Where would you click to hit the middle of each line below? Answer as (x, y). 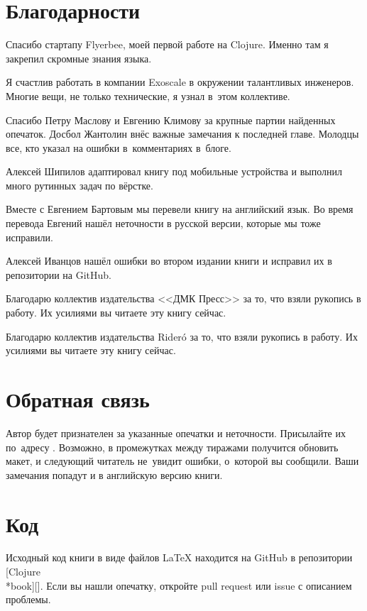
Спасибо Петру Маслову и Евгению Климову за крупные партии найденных (171, 120)
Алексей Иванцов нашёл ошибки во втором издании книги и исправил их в (169, 261)
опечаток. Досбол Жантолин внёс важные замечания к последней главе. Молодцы (182, 134)
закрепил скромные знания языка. (79, 58)
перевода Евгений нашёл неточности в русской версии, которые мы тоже (163, 223)
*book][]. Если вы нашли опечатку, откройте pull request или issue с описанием (179, 585)
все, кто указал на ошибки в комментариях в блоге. (119, 147)
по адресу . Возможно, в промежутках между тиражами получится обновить (172, 447)
